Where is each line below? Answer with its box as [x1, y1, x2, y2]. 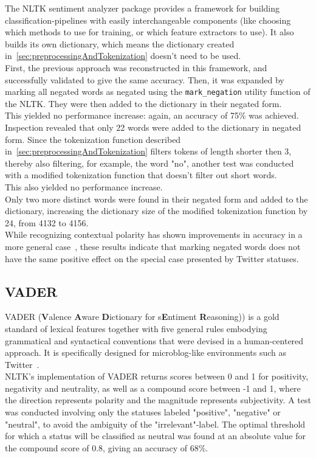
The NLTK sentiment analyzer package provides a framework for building [5, 2, 280, 14]
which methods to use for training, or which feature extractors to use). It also [5, 26, 294, 38]
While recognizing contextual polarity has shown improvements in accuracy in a [5, 228, 303, 241]
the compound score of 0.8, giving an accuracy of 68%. [5, 441, 208, 454]
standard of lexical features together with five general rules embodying [5, 322, 267, 335]
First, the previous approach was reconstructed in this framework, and [5, 61, 267, 74]
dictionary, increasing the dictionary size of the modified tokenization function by [5, 204, 308, 217]
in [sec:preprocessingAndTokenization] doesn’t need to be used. [5, 49, 241, 62]
